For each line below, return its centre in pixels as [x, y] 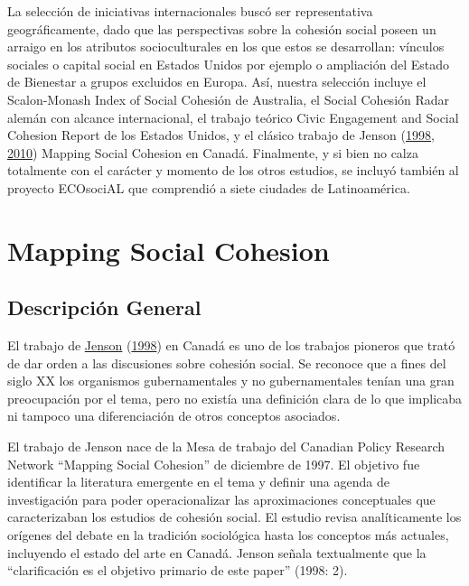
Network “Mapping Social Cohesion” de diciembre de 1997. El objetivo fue [214, 464]
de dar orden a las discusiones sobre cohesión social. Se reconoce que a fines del [227, 363]
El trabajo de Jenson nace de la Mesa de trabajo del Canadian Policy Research [226, 446]
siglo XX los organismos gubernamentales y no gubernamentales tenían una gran [231, 381]
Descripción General [104, 307]
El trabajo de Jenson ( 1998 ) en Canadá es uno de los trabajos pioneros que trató [231, 345]
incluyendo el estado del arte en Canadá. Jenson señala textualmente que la [217, 552]
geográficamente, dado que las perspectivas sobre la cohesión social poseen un [222, 28]
